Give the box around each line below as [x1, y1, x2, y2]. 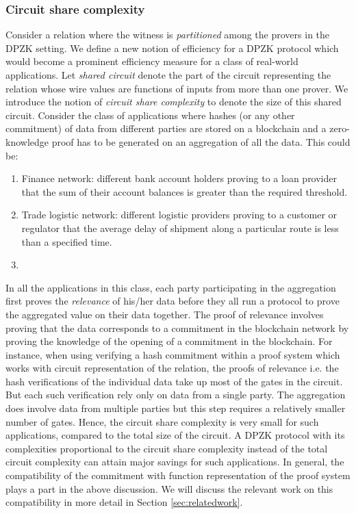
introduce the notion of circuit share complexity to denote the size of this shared [5, 94, 342, 109]
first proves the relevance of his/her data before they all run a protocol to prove [5, 294, 340, 308]
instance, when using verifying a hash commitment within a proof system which [5, 347, 340, 361]
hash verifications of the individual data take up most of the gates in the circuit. [5, 374, 343, 388]
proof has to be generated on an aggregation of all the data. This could [51, 134, 351, 149]
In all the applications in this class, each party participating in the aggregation [5, 280, 336, 294]
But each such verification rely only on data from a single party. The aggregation [5, 387, 346, 402]
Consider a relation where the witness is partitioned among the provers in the [5, 27, 330, 42]
